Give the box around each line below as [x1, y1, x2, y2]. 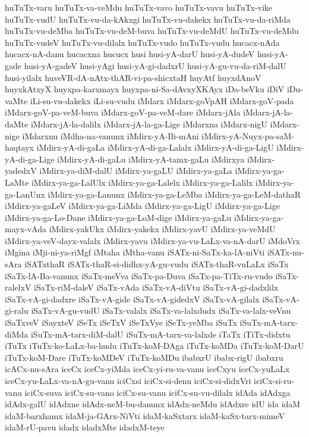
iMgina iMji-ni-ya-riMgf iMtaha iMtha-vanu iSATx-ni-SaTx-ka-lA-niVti [5, 246, 265, 258]
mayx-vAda [5, 223, 46, 235]
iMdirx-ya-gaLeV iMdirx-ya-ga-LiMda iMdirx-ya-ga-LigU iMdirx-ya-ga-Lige [5, 199, 280, 212]
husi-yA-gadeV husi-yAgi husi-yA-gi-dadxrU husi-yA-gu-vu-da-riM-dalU [24, 59, 286, 71]
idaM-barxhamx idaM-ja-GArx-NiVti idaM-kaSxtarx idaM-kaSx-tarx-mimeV [5, 409, 285, 422]
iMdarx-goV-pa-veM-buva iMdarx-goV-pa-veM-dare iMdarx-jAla [5, 106, 241, 118]
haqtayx [5, 141, 34, 154]
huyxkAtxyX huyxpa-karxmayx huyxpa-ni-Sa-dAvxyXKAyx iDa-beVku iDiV [5, 83, 285, 95]
